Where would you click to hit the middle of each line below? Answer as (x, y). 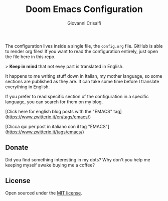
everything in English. (28, 87)
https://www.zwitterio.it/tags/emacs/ (45, 132)
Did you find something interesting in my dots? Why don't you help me (78, 159)
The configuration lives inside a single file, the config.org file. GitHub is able (84, 46)
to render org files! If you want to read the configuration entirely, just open (82, 51)
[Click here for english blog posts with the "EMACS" (59, 111)
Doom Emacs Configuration (84, 9)
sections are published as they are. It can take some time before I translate (82, 81)
